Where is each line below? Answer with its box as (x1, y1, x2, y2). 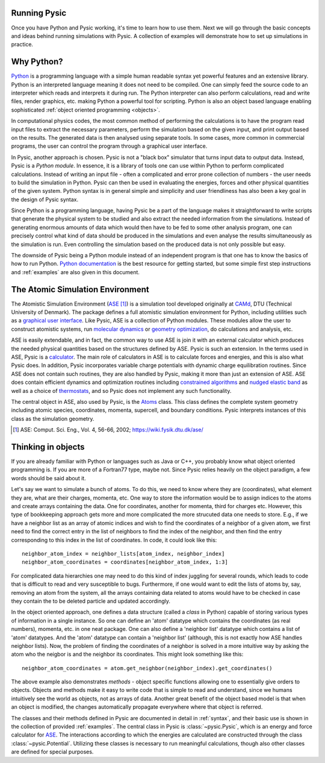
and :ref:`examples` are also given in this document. (11, 268, 140, 275)
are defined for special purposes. (11, 748, 94, 756)
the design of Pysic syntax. (11, 196, 79, 203)
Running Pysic (11, 8, 67, 18)
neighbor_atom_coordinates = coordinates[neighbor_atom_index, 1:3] (22, 559, 228, 566)
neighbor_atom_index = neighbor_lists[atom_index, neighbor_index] (22, 550, 225, 557)
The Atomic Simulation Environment (11, 284, 150, 295)
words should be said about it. (11, 474, 87, 482)
